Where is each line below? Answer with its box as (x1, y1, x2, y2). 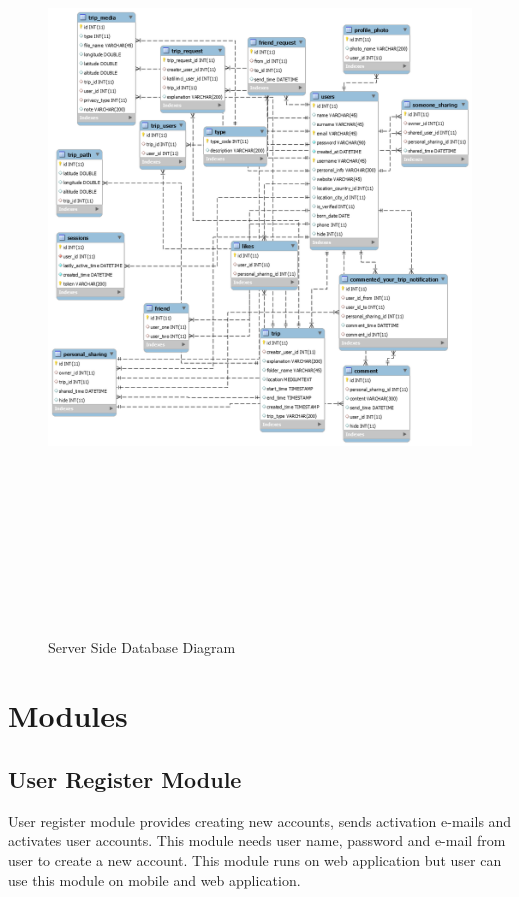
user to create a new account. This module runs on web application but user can (8, 849, 502, 870)
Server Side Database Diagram (48, 636, 236, 657)
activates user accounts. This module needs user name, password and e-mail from (8, 830, 506, 851)
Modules (8, 695, 128, 736)
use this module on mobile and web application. (8, 869, 301, 890)
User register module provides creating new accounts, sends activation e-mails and (8, 810, 512, 831)
